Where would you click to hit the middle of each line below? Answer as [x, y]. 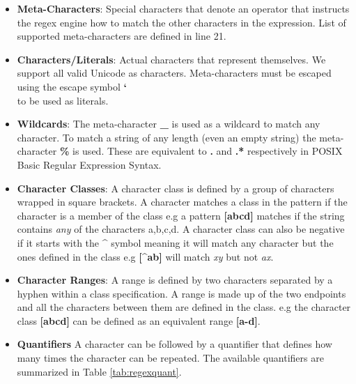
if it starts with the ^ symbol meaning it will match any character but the [175, 242]
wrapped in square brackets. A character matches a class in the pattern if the [182, 202]
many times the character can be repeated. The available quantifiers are [170, 358]
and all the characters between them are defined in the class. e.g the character [184, 307]
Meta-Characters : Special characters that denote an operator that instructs [183, 8]
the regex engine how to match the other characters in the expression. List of [181, 22]
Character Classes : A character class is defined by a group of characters [176, 188]
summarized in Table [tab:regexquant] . [99, 371]
